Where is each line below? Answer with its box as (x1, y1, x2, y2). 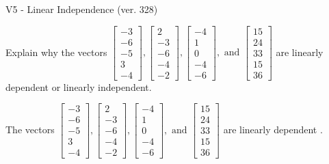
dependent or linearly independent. (5, 79, 152, 94)
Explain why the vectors (5, 44, 107, 59)
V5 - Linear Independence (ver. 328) (5, 2, 158, 16)
